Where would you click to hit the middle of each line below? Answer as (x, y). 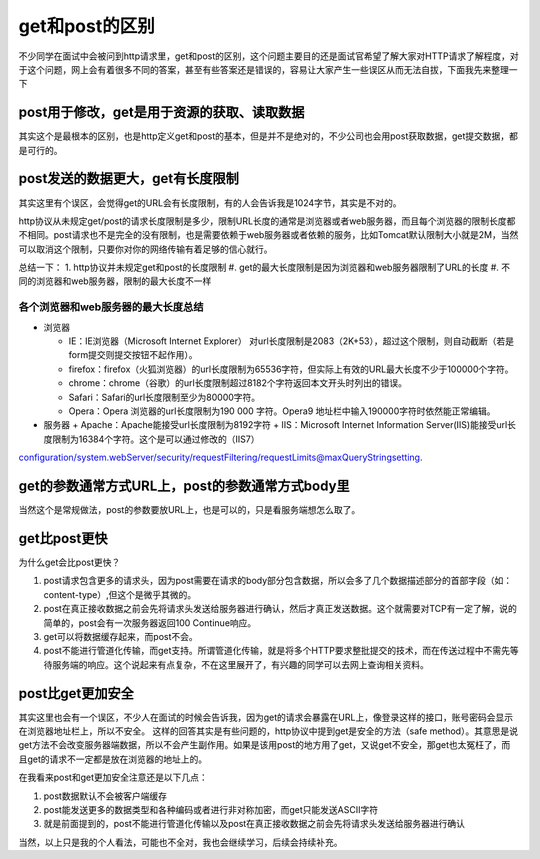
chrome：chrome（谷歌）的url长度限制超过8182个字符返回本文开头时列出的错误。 (237, 383)
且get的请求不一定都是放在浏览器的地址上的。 (113, 759)
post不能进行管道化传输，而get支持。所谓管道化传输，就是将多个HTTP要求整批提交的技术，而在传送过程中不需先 (276, 651)
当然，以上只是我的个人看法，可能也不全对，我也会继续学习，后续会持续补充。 (180, 842)
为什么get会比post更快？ (69, 562)
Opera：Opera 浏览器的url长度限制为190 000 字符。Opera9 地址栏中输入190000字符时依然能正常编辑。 (282, 411)
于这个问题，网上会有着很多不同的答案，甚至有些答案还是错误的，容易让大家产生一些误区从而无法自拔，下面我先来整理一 (268, 69)
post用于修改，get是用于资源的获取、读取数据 (161, 112)
